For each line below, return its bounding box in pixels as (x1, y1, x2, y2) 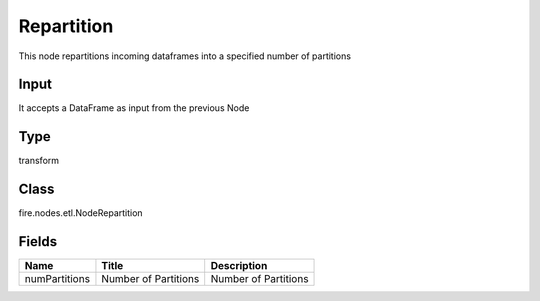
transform (18, 155, 60, 167)
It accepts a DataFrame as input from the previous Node (18, 102, 250, 114)
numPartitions (24, 272, 90, 286)
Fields (18, 233, 58, 250)
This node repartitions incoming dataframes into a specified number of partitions (18, 50, 352, 62)
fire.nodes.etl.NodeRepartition (18, 207, 144, 219)
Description (210, 259, 268, 273)
